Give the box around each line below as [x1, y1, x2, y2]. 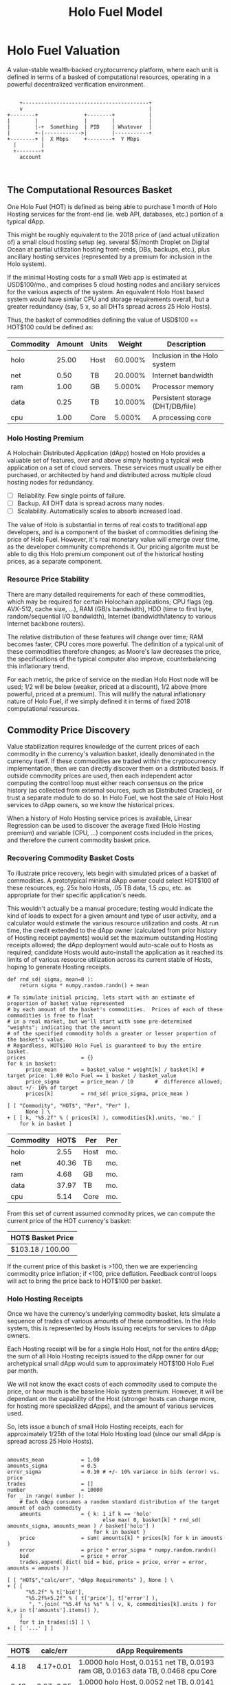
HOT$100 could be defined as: [7, 322, 94, 331]
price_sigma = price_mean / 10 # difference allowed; [25, 1078, 223, 1085]
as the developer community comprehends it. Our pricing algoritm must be [7, 542, 219, 551]
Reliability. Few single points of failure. [16, 492, 126, 500]
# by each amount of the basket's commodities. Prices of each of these [7, 1006, 223, 1013]
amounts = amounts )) [7, 1565, 69, 1572]
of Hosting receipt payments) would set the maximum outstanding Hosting [7, 933, 218, 942]
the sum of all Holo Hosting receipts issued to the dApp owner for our [7, 1352, 204, 1360]
